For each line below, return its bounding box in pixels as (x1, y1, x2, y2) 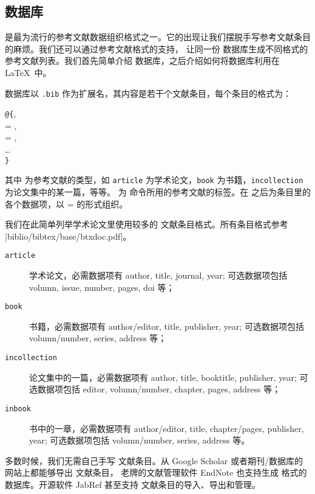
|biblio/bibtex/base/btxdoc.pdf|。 (5, 229, 132, 242)
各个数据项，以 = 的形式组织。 (5, 197, 128, 210)
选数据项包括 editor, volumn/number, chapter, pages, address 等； (29, 383, 281, 395)
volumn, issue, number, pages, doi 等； (29, 280, 175, 293)
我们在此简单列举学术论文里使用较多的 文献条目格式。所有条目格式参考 (5, 218, 288, 231)
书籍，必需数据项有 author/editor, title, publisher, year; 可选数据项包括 (29, 319, 304, 332)
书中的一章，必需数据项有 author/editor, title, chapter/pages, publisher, (29, 422, 304, 434)
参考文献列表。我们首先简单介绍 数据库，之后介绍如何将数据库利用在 (5, 54, 280, 67)
